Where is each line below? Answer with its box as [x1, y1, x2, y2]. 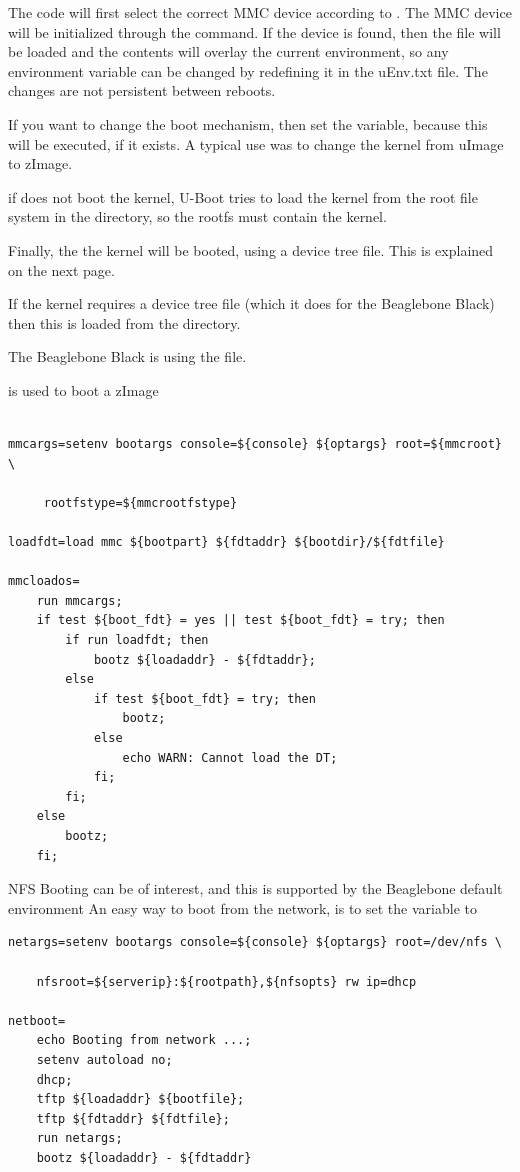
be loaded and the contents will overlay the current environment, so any [8, 41, 449, 62]
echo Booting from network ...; [36, 1033, 252, 1048]
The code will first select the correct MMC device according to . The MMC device [8, 2, 512, 22]
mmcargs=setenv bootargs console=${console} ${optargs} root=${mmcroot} [8, 437, 502, 452]
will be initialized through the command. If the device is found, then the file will [8, 21, 501, 42]
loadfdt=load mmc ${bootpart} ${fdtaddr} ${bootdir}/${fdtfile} [8, 535, 445, 550]
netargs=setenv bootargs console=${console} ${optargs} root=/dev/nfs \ [8, 935, 502, 950]
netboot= [8, 1013, 66, 1028]
